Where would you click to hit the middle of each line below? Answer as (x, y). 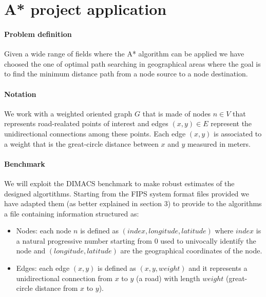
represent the (231, 123)
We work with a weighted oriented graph (68, 113)
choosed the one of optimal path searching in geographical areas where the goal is (132, 63)
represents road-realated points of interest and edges (86, 123)
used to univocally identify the (208, 240)
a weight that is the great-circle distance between (81, 143)
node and (31, 251)
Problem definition (38, 34)
